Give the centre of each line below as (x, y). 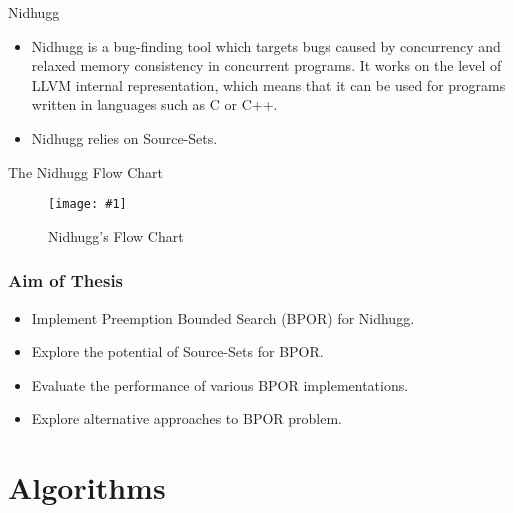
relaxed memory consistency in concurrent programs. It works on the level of (266, 65)
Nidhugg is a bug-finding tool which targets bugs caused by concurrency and (266, 45)
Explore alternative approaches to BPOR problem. (186, 418)
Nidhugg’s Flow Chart (116, 235)
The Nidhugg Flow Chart (86, 171)
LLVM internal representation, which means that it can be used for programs (268, 84)
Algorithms (87, 487)
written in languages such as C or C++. (154, 104)
